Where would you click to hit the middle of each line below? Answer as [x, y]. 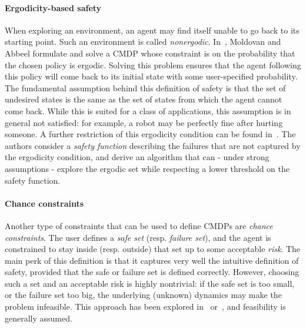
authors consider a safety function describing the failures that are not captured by [153, 145]
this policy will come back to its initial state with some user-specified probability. [151, 76]
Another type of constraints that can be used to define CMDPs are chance [139, 225]
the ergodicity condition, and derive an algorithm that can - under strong [137, 157]
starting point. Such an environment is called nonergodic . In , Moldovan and [143, 42]
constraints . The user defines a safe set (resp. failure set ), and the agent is [138, 237]
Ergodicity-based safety [53, 7]
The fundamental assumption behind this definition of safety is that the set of [145, 87]
